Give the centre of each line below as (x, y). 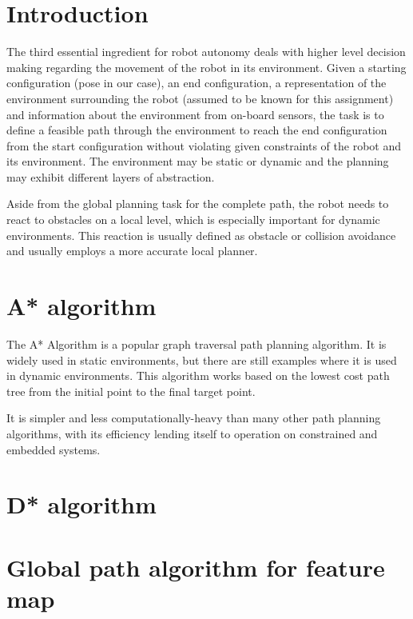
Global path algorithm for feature (196, 567)
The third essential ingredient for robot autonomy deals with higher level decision (206, 52)
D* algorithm (81, 504)
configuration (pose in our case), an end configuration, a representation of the (197, 83)
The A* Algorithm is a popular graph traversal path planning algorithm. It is (197, 343)
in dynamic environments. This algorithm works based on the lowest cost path (198, 375)
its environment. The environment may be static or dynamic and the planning (198, 161)
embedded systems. (54, 449)
